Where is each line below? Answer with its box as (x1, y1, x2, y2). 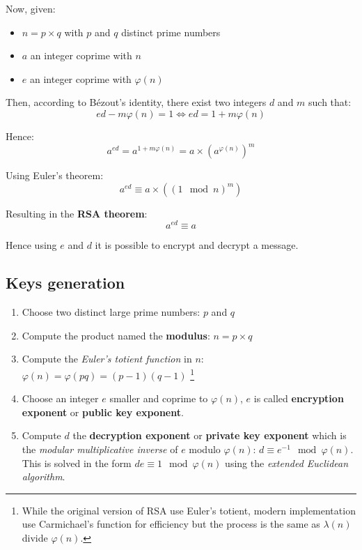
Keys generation (6, 272, 125, 293)
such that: (308, 95, 352, 109)
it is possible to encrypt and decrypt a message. (95, 238, 299, 252)
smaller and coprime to (109, 391, 208, 406)
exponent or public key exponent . (22, 404, 184, 419)
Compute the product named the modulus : (22, 328, 210, 342)
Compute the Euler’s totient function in (22, 351, 192, 366)
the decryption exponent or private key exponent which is (72, 428, 347, 443)
